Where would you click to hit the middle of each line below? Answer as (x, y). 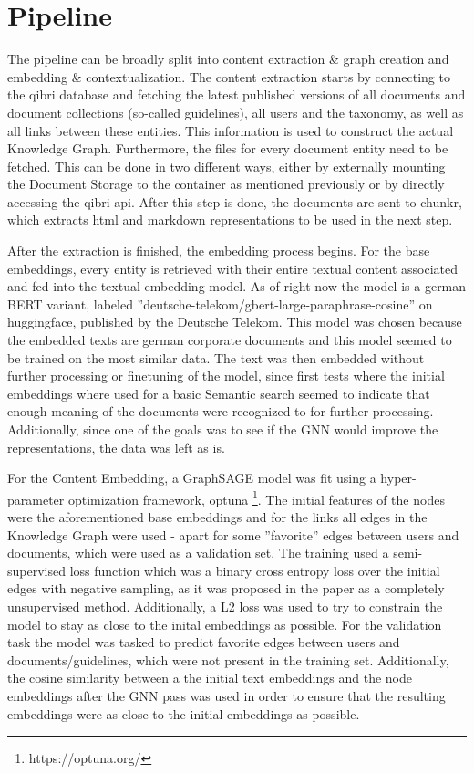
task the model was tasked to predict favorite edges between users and (204, 642)
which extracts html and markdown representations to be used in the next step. (230, 220)
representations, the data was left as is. (116, 447)
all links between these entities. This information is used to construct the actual (231, 130)
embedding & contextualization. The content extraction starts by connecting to (229, 76)
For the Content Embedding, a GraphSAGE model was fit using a (192, 478)
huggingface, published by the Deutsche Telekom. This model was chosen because (235, 322)
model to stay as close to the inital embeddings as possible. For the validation (225, 624)
